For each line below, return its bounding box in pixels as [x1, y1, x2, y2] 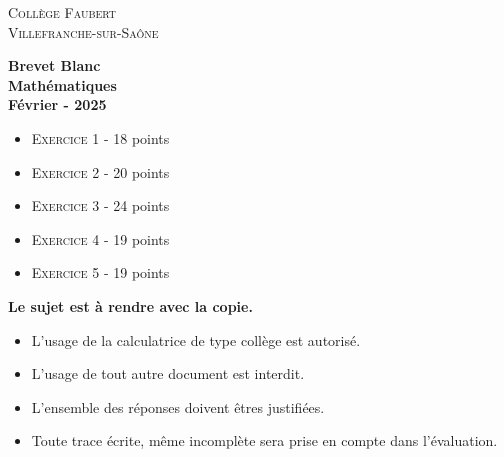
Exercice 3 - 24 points [31, 195, 170, 216]
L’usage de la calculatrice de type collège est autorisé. [31, 329, 361, 350]
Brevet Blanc [8, 55, 101, 76]
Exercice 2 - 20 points [31, 161, 170, 182]
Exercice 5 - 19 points [31, 262, 170, 283]
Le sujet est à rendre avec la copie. [8, 295, 253, 316]
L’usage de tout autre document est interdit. [31, 363, 305, 384]
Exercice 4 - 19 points [31, 228, 170, 249]
